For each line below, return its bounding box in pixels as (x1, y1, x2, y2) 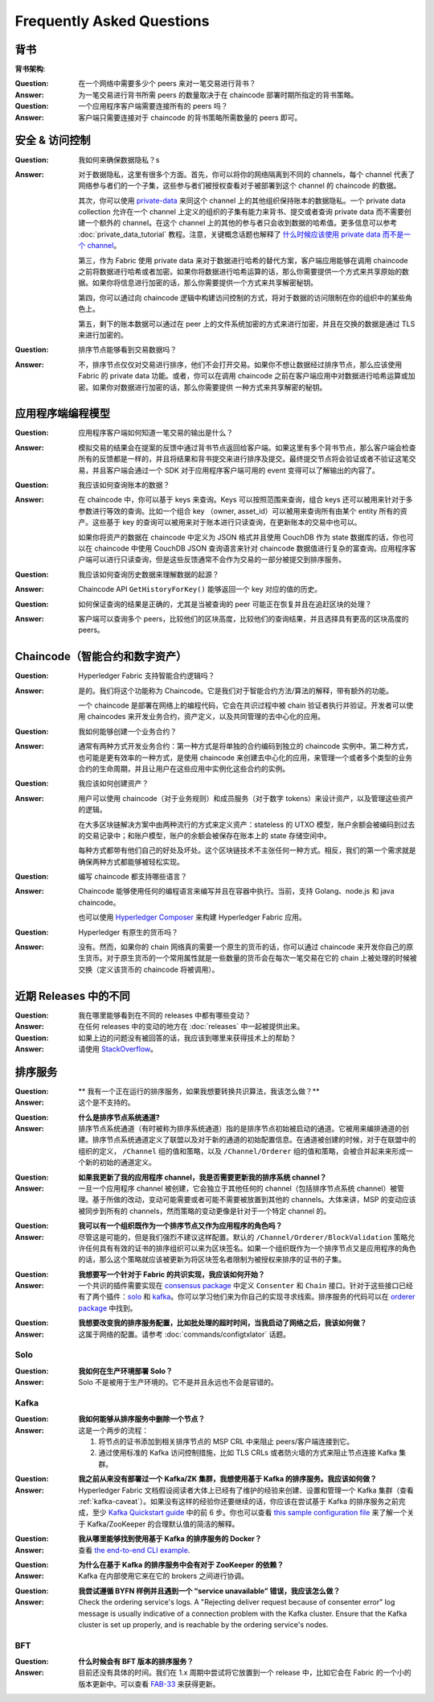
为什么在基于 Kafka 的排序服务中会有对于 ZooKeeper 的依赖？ (78, 1559, 285, 1569)
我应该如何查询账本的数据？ (78, 480, 170, 490)
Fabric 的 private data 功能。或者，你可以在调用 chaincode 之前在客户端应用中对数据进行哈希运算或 (78, 371, 409, 381)
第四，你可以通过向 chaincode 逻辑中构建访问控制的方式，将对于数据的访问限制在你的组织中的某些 (78, 292, 406, 302)
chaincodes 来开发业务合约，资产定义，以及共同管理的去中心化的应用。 (87, 712, 325, 721)
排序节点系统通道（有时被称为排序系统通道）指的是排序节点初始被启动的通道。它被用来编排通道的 (78, 1123, 402, 1133)
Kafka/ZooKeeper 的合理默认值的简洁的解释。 (87, 1518, 240, 1529)
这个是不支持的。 (78, 1097, 135, 1107)
